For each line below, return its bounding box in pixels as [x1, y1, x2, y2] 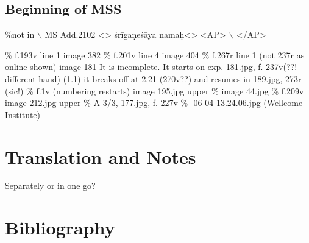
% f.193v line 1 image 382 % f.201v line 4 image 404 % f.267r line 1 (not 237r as [5, 48, 305, 61]
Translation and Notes [5, 144, 196, 169]
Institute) [5, 108, 41, 121]
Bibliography [5, 215, 115, 240]
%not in [5, 28, 35, 41]
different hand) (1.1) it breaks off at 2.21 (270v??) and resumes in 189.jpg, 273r [5, 72, 302, 85]
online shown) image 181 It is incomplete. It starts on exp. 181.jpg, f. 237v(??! [5, 60, 297, 73]
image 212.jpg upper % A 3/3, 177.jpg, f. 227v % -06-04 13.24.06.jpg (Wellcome [5, 96, 303, 109]
